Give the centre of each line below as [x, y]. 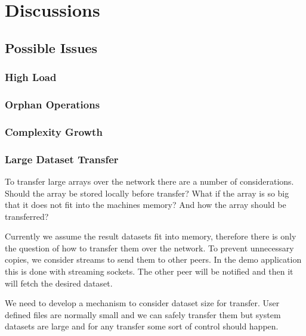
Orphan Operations [52, 104]
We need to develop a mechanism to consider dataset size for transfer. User [142, 303]
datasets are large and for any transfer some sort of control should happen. [142, 326]
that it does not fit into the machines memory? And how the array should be [146, 205]
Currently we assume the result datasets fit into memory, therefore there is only [151, 236]
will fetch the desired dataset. [59, 283]
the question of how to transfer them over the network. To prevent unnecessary [149, 248]
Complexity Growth [54, 131]
